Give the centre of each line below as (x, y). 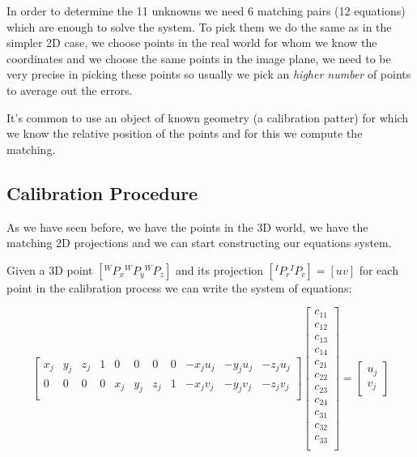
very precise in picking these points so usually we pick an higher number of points (209, 74)
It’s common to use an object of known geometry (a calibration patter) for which (208, 117)
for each (379, 269)
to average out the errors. (70, 90)
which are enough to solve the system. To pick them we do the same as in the (199, 26)
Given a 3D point (50, 269)
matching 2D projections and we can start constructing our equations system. (199, 243)
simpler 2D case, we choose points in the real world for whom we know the (192, 43)
